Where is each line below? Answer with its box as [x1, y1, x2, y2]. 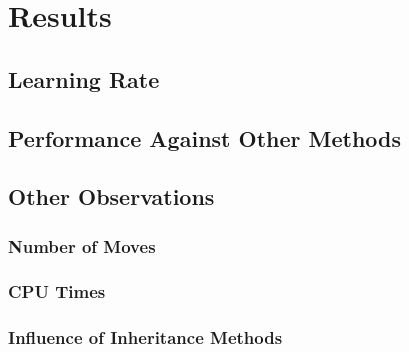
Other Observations [8, 181, 215, 212]
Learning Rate [8, 63, 160, 94]
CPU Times [8, 279, 106, 304]
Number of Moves [8, 233, 156, 258]
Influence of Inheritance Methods [8, 325, 283, 350]
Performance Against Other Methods [8, 122, 402, 153]
